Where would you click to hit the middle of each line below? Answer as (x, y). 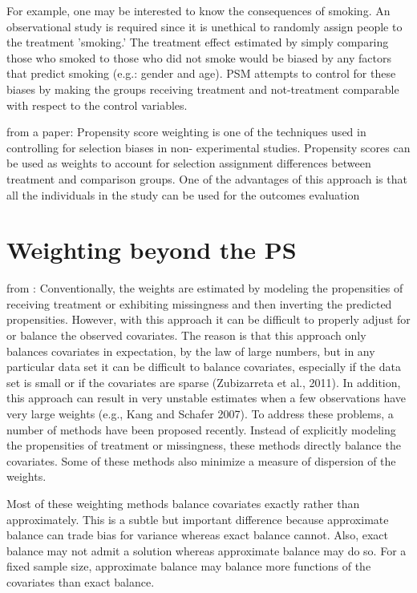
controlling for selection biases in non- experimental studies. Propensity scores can (208, 147)
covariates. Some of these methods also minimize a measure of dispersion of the (201, 460)
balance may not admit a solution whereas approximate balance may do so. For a (206, 550)
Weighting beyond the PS (152, 250)
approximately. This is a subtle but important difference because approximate (198, 519)
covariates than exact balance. (81, 581)
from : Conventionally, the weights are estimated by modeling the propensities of (205, 288)
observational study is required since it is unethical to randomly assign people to (204, 26)
